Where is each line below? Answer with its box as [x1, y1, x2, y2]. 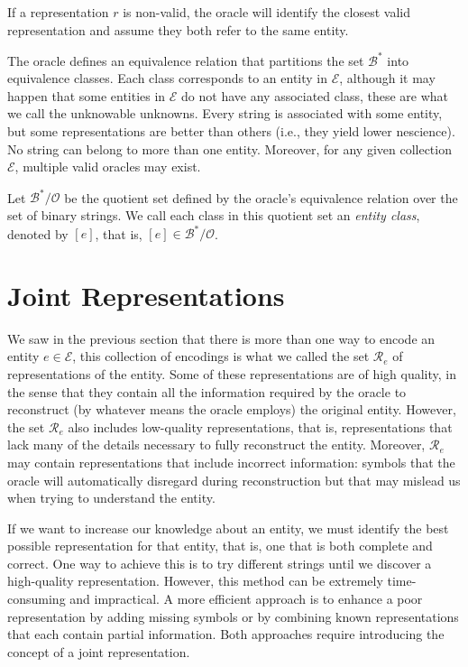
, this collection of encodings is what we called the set [72, 347, 370, 366]
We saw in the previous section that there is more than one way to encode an [7, 329, 436, 347]
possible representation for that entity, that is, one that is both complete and [7, 536, 433, 555]
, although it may [339, 69, 436, 88]
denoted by [7, 224, 69, 243]
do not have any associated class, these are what [181, 86, 449, 105]
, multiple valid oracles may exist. [14, 157, 201, 176]
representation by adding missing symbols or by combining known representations [7, 607, 459, 625]
